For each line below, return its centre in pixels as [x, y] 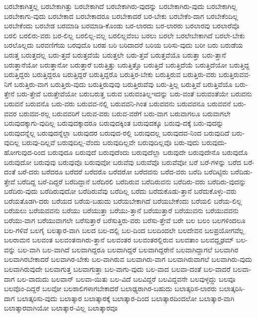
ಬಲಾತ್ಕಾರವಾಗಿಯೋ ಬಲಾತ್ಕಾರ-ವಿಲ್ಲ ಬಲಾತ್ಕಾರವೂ [61, 308]
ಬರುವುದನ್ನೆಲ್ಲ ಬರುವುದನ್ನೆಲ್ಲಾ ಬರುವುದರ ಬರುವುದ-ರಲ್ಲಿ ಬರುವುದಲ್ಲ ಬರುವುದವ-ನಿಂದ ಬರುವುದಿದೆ [117, 132]
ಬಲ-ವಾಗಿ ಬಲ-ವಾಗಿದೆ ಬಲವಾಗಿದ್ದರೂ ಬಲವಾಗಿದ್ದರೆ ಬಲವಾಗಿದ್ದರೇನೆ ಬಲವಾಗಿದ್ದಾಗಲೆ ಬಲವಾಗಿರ [128, 249]
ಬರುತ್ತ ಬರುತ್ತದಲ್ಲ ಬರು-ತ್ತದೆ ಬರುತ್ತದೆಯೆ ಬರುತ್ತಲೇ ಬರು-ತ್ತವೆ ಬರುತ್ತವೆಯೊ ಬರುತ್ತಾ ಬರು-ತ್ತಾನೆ [115, 54]
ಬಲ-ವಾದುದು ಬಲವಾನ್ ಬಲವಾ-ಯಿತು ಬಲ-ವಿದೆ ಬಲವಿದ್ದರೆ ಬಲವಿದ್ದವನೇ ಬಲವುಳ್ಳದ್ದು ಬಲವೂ [126, 278]
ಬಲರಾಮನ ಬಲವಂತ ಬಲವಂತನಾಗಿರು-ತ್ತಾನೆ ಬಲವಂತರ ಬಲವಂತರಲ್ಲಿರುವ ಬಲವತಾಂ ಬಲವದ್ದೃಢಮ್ [119, 240]
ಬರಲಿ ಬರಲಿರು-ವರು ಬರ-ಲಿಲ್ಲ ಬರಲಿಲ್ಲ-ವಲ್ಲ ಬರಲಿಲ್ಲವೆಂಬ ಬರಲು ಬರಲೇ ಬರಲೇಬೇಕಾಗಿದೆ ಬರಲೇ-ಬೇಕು [125, 35]
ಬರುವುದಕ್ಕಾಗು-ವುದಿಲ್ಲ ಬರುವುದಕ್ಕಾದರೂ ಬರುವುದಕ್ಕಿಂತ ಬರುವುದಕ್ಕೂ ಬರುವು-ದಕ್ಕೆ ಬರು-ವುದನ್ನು [114, 123]
